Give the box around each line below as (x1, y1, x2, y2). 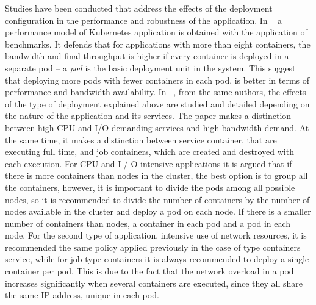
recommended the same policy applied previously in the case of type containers (5, 240, 301, 253)
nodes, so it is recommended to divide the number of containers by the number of (5, 193, 310, 206)
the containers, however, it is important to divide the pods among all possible (5, 181, 295, 193)
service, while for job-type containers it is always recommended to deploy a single (5, 253, 309, 265)
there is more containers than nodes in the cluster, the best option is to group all (5, 169, 308, 182)
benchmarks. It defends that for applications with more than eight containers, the (5, 37, 311, 50)
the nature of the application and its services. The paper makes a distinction (5, 109, 292, 122)
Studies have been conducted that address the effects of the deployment (5, 2, 273, 14)
